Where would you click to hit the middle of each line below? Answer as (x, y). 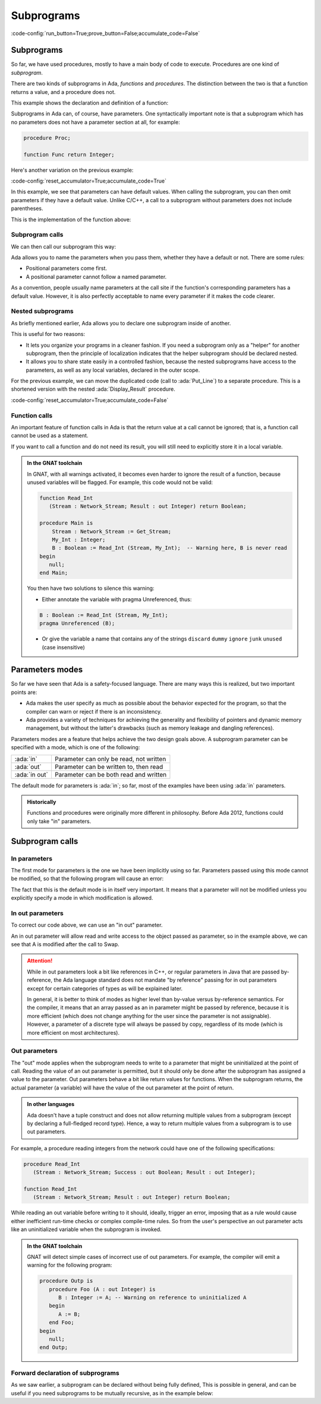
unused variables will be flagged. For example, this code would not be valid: (120, 482)
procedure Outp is (66, 1281)
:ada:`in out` (32, 774)
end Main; (54, 573)
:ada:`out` (28, 767)
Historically (42, 802)
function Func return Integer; (69, 154)
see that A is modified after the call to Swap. (65, 944)
